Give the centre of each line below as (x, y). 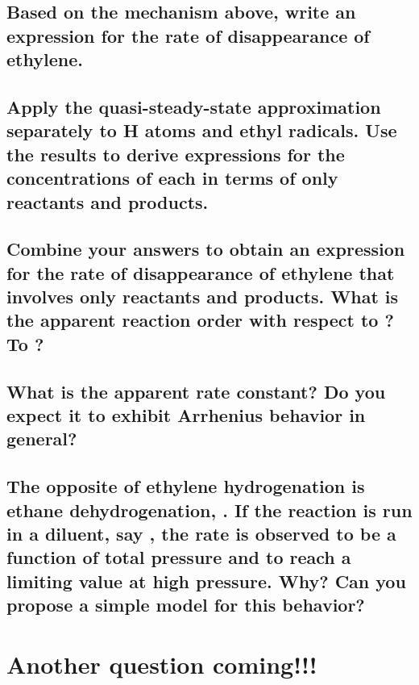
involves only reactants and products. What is (203, 297)
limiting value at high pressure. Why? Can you (206, 581)
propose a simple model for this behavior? (186, 605)
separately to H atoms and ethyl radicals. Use (202, 130)
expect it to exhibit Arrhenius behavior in (186, 415)
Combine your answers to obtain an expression (206, 249)
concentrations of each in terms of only (172, 178)
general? (42, 439)
